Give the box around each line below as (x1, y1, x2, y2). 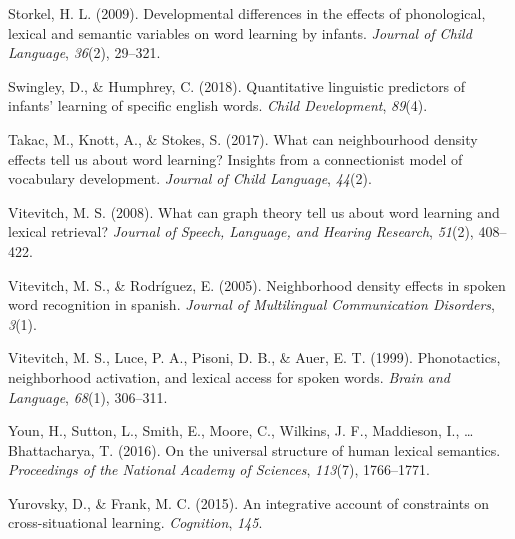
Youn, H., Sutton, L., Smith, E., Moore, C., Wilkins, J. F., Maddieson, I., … (8, 420, 474, 441)
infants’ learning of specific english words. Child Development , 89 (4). (8, 95, 428, 116)
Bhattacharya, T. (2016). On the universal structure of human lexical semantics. (8, 439, 501, 460)
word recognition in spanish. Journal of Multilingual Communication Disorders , (8, 294, 495, 315)
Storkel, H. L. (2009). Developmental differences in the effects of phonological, (8, 3, 486, 23)
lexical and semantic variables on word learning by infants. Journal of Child (8, 22, 472, 43)
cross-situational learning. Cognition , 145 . (8, 512, 263, 533)
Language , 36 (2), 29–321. (8, 42, 161, 63)
